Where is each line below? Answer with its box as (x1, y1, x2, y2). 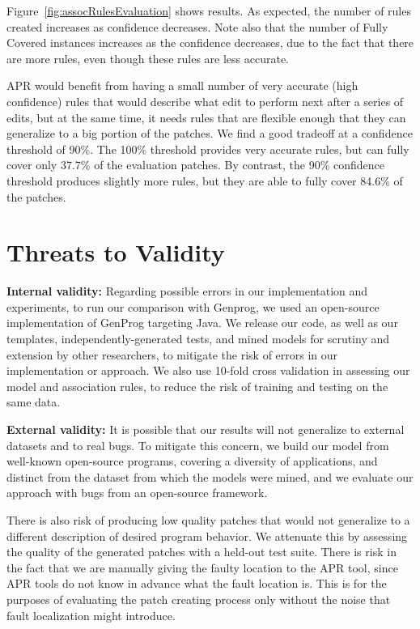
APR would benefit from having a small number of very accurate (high (6, 77, 358, 94)
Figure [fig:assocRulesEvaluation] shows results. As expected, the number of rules (6, 2, 411, 19)
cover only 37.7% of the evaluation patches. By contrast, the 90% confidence (6, 156, 385, 173)
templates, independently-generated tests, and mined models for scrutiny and (6, 330, 390, 347)
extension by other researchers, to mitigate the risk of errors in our (6, 346, 338, 363)
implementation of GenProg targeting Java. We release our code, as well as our (6, 314, 398, 331)
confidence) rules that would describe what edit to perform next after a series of (6, 92, 404, 109)
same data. (6, 393, 61, 410)
